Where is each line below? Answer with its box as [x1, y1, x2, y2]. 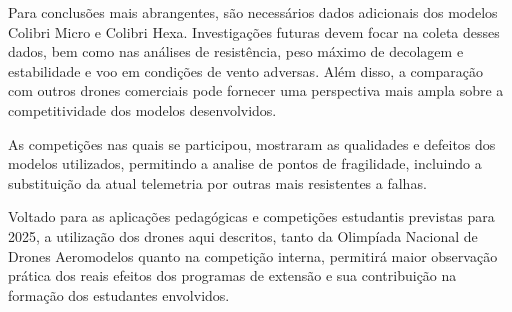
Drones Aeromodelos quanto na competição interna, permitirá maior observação [8, 245, 498, 266]
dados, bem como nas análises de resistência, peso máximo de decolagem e [8, 41, 464, 62]
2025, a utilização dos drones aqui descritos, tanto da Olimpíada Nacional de [8, 225, 478, 246]
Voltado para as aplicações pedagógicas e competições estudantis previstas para [8, 206, 495, 227]
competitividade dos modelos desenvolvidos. [8, 99, 277, 120]
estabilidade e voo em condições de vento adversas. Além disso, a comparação [8, 60, 483, 81]
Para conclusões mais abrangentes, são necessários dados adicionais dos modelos [8, 2, 498, 22]
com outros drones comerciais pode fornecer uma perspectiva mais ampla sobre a [8, 80, 504, 101]
